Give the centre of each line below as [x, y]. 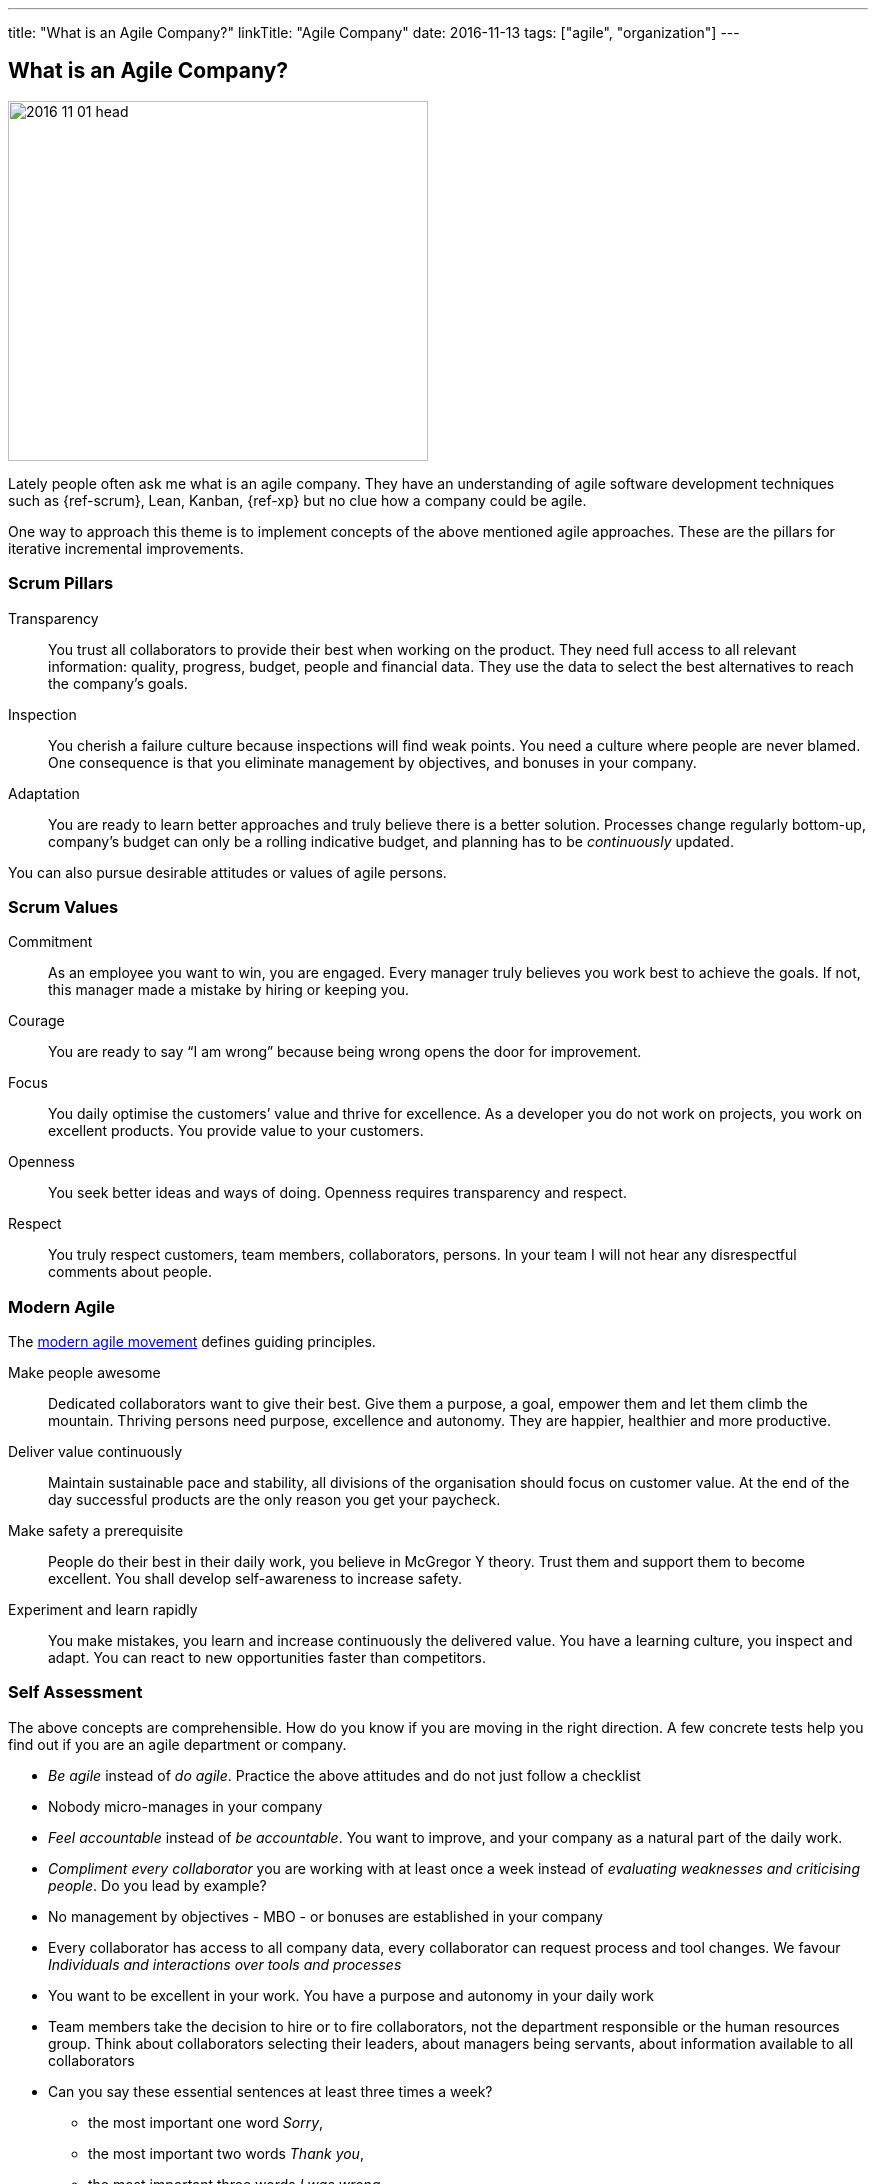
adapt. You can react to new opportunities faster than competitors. [267, 1658]
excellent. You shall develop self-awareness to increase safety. [255, 1579]
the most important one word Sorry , [206, 2122]
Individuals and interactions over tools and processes [225, 1964]
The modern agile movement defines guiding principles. [192, 1342]
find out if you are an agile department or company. [177, 1744]
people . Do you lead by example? [157, 1885]
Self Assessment [75, 1692]
